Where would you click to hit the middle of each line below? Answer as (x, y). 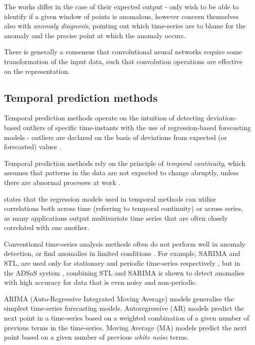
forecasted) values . (33, 147)
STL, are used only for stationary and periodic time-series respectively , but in (122, 263)
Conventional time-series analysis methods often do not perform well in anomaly (125, 243)
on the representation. (37, 71)
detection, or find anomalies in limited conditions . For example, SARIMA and (122, 253)
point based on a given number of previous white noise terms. (97, 337)
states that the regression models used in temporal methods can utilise (110, 198)
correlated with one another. (47, 227)
